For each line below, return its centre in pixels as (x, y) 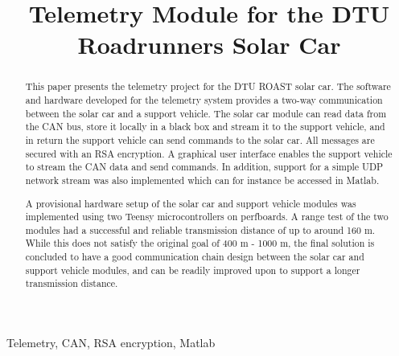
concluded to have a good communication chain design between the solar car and (195, 257)
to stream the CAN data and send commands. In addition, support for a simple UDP (204, 167)
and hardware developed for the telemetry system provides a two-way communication (204, 100)
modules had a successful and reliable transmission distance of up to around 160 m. (200, 229)
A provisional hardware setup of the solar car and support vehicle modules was (191, 203)
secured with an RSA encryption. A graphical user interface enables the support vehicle (209, 153)
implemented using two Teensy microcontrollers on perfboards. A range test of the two (207, 217)
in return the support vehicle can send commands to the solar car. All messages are (200, 139)
